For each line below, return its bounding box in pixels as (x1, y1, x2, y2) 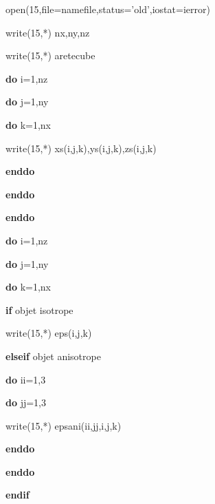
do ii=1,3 (5, 372, 46, 386)
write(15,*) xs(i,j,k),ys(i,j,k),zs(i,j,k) (5, 140, 157, 155)
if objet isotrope (5, 302, 73, 317)
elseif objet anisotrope (5, 348, 101, 363)
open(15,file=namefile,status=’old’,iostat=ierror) (5, 2, 210, 16)
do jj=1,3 (5, 395, 47, 410)
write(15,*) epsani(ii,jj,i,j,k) (5, 418, 122, 432)
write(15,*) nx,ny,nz (5, 25, 90, 39)
